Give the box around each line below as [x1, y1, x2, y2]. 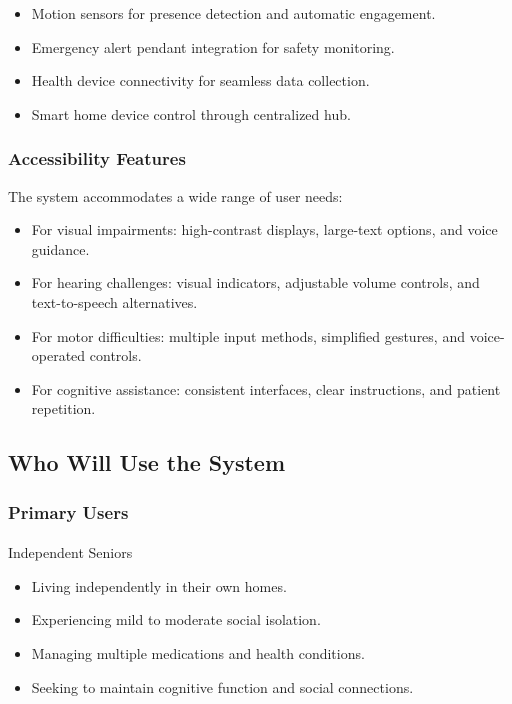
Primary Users [8, 499, 129, 524]
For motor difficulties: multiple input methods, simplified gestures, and [31, 325, 465, 346]
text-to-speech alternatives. [31, 291, 198, 312]
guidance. [31, 238, 90, 259]
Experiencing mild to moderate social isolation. [31, 609, 321, 630]
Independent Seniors [8, 542, 133, 563]
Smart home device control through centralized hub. [31, 103, 351, 124]
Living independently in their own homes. [31, 575, 287, 596]
